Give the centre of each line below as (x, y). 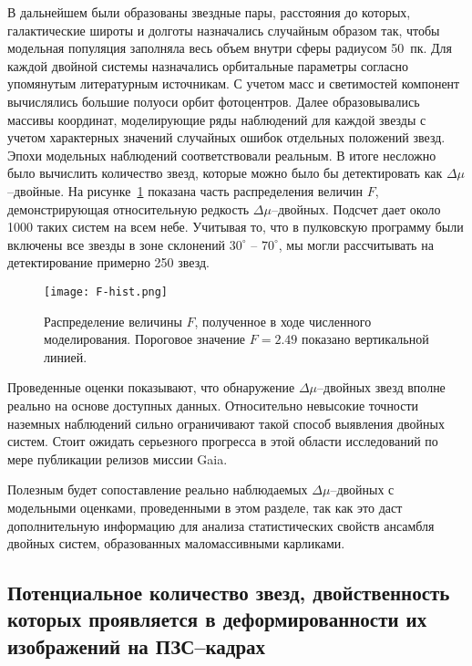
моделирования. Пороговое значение (145, 339)
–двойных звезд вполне (381, 387)
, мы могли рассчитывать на (356, 244)
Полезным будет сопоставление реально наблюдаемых (158, 489)
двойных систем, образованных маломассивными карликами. (176, 543)
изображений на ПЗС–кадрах (137, 645)
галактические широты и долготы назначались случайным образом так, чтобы (224, 30)
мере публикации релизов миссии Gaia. (118, 458)
